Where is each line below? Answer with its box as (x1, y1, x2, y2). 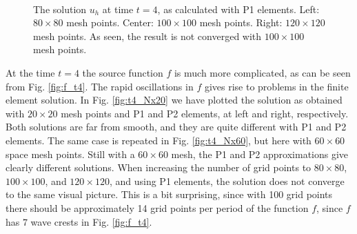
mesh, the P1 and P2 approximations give (171, 146, 349, 161)
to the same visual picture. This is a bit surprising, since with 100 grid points (6, 187, 333, 202)
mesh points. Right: (199, 15, 283, 30)
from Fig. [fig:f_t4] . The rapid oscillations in (6, 79, 194, 93)
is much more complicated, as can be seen (174, 65, 351, 79)
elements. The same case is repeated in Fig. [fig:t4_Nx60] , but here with (6, 133, 312, 147)
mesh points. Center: (66, 15, 154, 30)
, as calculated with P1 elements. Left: (157, 1, 320, 16)
